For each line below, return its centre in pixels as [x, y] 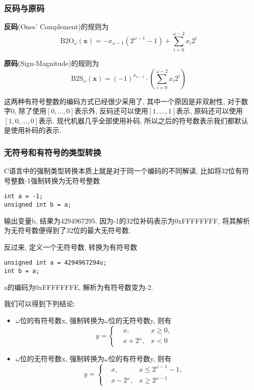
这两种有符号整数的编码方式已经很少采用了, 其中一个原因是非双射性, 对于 [123, 101]
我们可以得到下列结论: [40, 304]
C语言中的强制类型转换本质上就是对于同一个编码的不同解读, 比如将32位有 [123, 171]
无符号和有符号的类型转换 [53, 152]
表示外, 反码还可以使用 [111, 111]
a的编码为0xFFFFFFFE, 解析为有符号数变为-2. [79, 287]
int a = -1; [24, 196]
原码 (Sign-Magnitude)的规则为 [51, 63]
